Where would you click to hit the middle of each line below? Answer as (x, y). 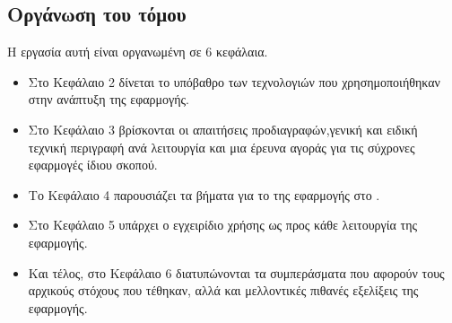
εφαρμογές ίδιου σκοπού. (93, 165)
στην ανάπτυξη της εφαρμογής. (109, 99)
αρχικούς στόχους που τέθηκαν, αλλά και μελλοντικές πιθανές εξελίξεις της (223, 290)
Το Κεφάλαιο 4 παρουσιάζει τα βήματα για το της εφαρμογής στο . (204, 194)
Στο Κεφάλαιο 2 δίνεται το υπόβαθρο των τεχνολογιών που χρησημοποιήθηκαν (234, 81)
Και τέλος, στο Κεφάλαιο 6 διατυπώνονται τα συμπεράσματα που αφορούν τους (236, 272)
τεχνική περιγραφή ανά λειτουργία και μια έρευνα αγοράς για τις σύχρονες (222, 147)
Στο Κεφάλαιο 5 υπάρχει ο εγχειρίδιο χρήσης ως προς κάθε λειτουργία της (223, 225)
